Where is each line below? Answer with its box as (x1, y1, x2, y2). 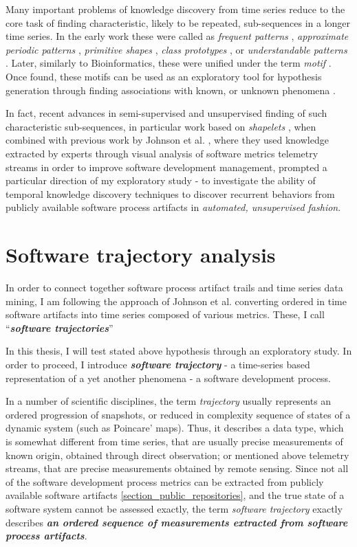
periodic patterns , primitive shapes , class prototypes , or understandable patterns (6, 42, 347, 56)
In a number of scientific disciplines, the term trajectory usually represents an (6, 394, 332, 408)
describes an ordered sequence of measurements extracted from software (6, 515, 348, 529)
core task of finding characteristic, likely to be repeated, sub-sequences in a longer (6, 15, 351, 30)
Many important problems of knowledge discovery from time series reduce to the (6, 2, 345, 16)
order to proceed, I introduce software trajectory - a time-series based (6, 357, 310, 371)
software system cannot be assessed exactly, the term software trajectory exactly (6, 501, 343, 515)
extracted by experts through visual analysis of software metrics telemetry (6, 146, 318, 160)
